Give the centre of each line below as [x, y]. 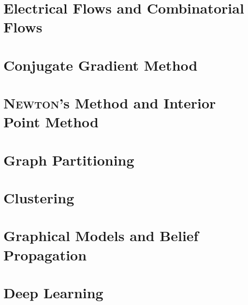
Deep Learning [53, 292]
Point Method [51, 122]
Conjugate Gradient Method [101, 65]
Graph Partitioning [69, 160]
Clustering [39, 198]
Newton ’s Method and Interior [110, 103]
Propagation [45, 254]
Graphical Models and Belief [101, 236]
